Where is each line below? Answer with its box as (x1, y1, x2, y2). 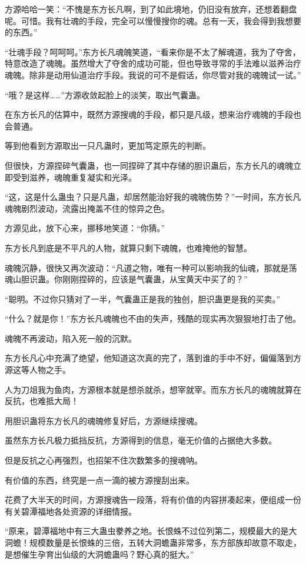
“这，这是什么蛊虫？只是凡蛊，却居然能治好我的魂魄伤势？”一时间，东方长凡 (5, 191, 301, 203)
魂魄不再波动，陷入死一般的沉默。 (5, 332, 137, 344)
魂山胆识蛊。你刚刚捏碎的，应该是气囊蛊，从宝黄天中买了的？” (5, 273, 248, 285)
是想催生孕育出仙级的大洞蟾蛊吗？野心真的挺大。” (5, 548, 194, 560)
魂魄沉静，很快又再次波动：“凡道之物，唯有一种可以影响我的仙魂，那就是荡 (5, 261, 297, 273)
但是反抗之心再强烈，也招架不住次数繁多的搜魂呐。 (5, 454, 202, 466)
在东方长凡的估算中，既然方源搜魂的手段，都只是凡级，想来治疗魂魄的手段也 (5, 108, 301, 121)
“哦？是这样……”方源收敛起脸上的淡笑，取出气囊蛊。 (5, 88, 205, 101)
